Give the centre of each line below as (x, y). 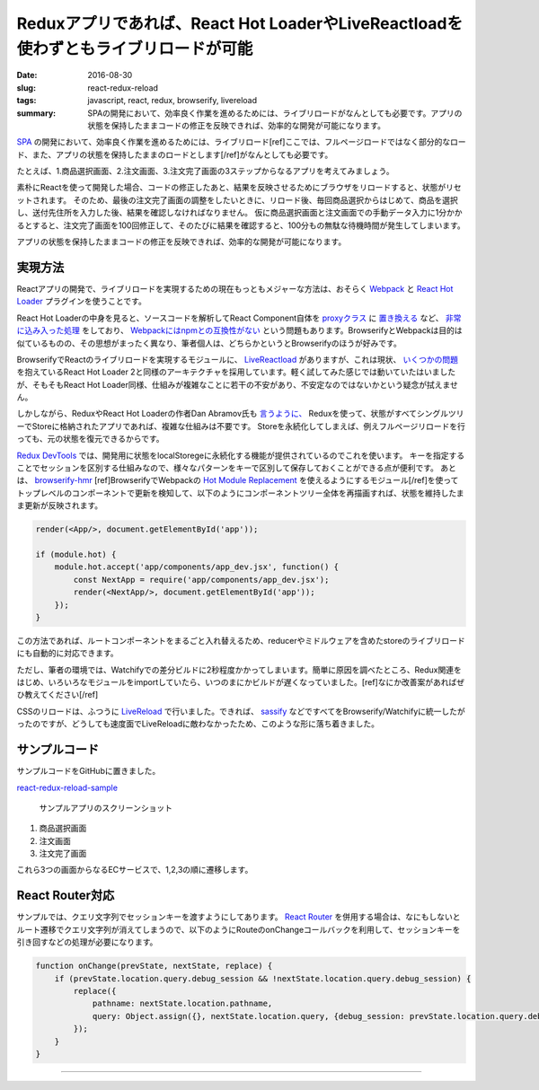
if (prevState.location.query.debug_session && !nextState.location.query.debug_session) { (263, 978)
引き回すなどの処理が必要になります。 (87, 942)
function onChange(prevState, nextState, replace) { (154, 966)
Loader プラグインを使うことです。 (82, 302)
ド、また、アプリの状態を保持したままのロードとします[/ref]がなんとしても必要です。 (175, 154)
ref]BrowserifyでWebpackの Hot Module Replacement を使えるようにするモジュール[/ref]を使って (278, 480)
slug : (26, 88)
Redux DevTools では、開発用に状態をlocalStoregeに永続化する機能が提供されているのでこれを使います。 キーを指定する (241, 455)
